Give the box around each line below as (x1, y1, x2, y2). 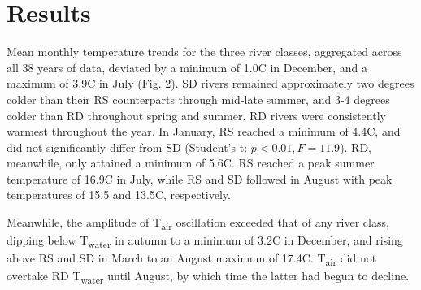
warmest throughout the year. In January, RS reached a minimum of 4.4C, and (7, 123, 401, 140)
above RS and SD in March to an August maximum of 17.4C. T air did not (7, 249, 377, 269)
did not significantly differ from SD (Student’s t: (7, 138, 248, 155)
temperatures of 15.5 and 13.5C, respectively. (7, 186, 231, 203)
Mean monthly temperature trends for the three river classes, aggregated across (7, 43, 402, 60)
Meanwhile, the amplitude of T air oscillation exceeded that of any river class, (7, 214, 389, 232)
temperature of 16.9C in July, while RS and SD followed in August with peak (7, 170, 393, 187)
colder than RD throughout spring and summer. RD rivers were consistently (7, 106, 386, 123)
